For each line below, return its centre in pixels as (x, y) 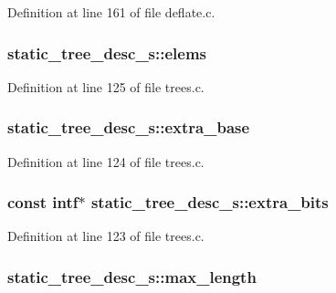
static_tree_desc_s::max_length (132, 276)
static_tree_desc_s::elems (107, 52)
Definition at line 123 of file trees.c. (106, 236)
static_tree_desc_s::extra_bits (210, 202)
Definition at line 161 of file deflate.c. (111, 12)
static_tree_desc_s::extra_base (129, 127)
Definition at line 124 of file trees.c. (106, 161)
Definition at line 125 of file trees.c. (106, 86)
